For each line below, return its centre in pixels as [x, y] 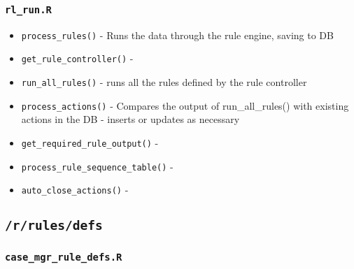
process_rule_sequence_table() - [97, 166]
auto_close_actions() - [75, 190]
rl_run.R [28, 9]
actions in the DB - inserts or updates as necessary [130, 119]
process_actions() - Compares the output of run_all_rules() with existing [185, 105]
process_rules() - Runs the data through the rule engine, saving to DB [177, 35]
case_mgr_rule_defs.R [64, 257]
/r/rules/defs [54, 226]
